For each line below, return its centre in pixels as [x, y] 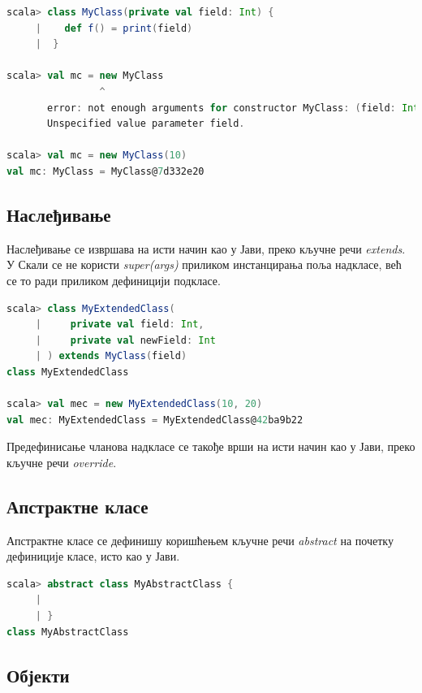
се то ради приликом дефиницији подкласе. [114, 280]
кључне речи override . [62, 462]
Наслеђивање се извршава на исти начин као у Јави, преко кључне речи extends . [206, 248]
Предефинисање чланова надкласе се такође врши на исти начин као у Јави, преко [211, 446]
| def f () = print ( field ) [114, 28]
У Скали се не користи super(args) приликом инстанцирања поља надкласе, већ [204, 264]
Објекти [38, 675]
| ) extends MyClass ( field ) [111, 356]
